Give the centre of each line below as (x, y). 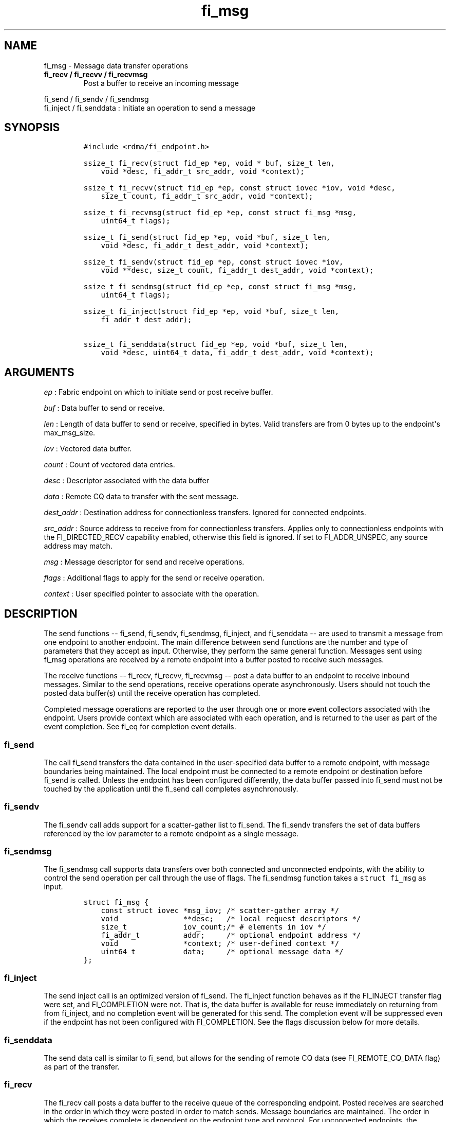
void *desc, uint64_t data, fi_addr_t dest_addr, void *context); (237, 353)
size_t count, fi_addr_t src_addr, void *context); (207, 196)
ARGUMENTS (39, 372)
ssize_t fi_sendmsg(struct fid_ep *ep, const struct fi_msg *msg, (220, 287)
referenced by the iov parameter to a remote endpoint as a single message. (171, 833)
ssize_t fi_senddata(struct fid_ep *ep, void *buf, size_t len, (215, 345)
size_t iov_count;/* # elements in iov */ (213, 927)
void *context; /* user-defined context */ (220, 944)
